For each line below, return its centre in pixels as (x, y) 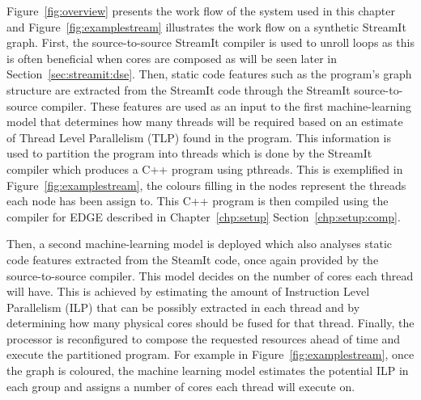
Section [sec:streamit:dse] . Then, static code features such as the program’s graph (209, 74)
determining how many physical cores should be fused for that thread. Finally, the (210, 323)
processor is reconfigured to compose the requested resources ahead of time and (204, 338)
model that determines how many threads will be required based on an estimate (205, 122)
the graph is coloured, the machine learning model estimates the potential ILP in (208, 371)
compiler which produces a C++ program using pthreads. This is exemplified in (205, 168)
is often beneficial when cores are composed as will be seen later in (172, 58)
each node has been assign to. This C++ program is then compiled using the (198, 201)
